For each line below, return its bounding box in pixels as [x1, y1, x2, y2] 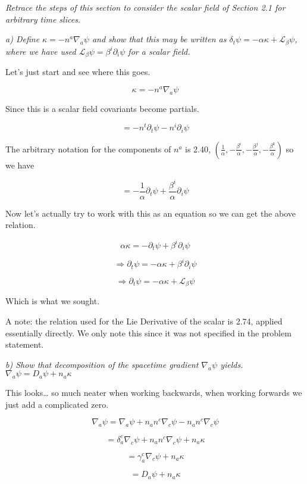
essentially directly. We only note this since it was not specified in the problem [5, 326, 292, 339]
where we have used [5, 45, 76, 57]
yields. [220, 358, 243, 370]
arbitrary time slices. [5, 13, 81, 25]
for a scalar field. [128, 45, 190, 57]
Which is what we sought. [5, 295, 100, 307]
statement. [5, 338, 44, 351]
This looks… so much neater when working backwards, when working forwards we [5, 386, 302, 399]
